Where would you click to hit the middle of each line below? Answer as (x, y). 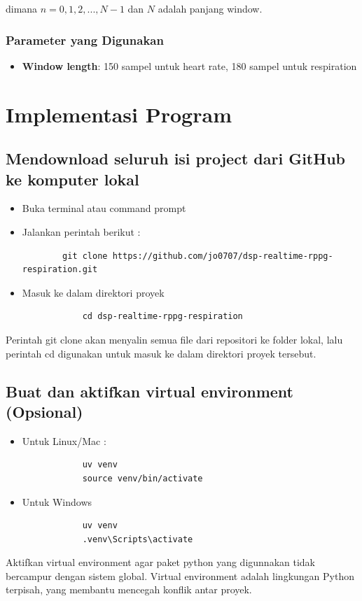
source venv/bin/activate (142, 478)
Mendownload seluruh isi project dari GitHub (175, 158)
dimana (22, 8)
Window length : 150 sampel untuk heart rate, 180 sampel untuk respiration (189, 65)
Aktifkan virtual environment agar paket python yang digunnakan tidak (160, 562)
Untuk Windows (57, 501)
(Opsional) (44, 411)
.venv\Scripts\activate (138, 539)
